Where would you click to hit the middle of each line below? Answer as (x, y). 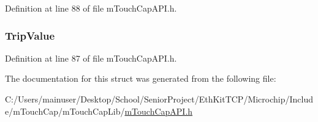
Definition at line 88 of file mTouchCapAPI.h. (91, 8)
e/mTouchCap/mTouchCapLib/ (65, 111)
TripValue (30, 35)
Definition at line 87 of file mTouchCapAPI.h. (91, 58)
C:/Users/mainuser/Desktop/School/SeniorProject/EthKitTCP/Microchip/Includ (159, 99)
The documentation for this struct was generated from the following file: (141, 78)
